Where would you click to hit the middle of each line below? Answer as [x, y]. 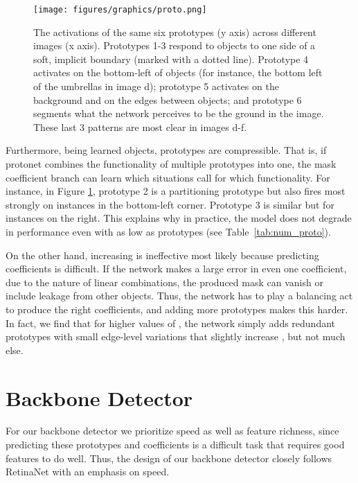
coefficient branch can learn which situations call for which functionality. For [168, 177]
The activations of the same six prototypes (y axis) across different [175, 32]
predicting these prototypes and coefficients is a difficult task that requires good [175, 445]
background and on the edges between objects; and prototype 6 [168, 99]
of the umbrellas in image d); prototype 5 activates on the [156, 86]
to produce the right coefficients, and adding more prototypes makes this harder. [177, 309]
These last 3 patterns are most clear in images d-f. [140, 126]
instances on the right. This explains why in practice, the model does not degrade [179, 218]
